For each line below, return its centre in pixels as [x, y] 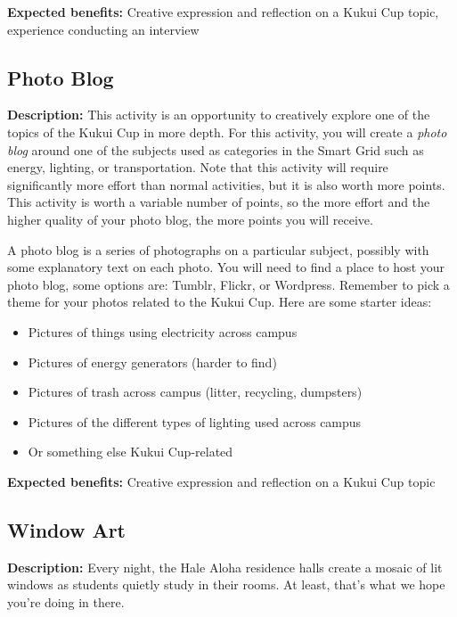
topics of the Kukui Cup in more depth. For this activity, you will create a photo [227, 132]
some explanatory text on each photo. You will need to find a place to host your [226, 267]
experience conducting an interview [103, 29]
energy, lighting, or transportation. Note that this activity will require [198, 167]
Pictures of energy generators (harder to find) [152, 362]
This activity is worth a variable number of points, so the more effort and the [219, 202]
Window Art [66, 529]
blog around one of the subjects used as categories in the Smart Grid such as [216, 149]
